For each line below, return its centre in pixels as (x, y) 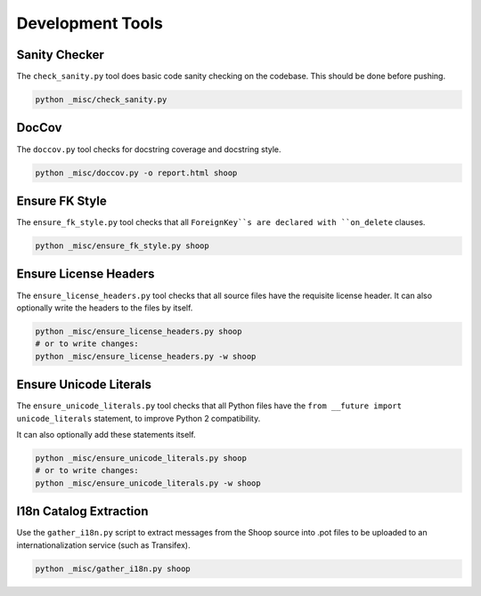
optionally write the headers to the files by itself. (105, 308)
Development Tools (90, 23)
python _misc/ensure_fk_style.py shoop (122, 246)
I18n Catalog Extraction (82, 511)
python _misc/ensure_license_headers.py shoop (139, 331)
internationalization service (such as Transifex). (103, 545)
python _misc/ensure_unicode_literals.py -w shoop (148, 483)
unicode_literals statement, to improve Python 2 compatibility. (139, 418)
